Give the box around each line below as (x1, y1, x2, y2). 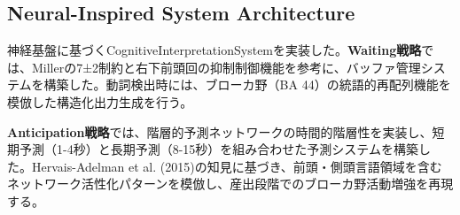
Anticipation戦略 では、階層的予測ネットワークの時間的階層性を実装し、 (7, 122, 433, 141)
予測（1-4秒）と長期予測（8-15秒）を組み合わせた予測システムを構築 (19, 140, 418, 158)
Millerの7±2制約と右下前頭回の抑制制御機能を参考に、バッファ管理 (31, 58, 421, 76)
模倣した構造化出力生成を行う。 (7, 92, 193, 111)
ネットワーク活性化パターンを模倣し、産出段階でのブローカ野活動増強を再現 (7, 174, 454, 193)
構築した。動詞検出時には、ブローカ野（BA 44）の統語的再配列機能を (43, 75, 451, 94)
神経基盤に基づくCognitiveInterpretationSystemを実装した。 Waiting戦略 (7, 41, 422, 59)
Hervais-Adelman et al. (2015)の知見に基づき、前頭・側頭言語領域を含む (31, 157, 442, 175)
